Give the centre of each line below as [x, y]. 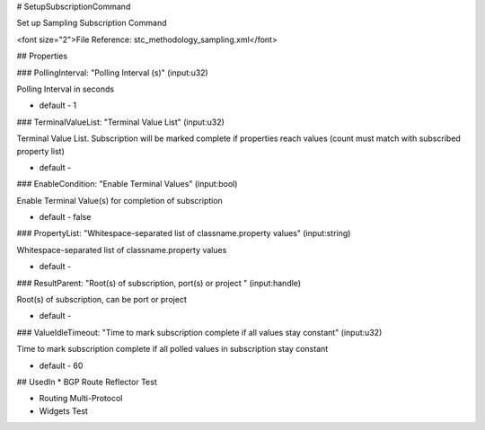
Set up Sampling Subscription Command [92, 23]
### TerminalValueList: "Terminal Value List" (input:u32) [120, 122]
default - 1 [58, 105]
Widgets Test [64, 411]
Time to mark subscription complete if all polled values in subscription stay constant [172, 349]
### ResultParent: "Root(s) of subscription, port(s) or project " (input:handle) [159, 283]
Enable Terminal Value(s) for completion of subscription [120, 200]
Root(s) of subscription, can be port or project [102, 300]
